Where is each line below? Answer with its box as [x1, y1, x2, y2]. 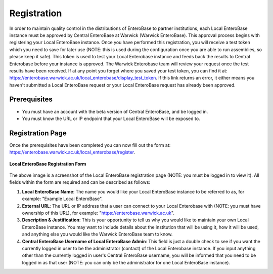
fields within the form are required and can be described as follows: [9, 179, 151, 185]
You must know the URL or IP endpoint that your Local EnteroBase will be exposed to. [22, 115, 200, 122]
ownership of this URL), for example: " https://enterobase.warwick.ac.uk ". [22, 210, 174, 216]
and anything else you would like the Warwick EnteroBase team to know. [22, 231, 173, 238]
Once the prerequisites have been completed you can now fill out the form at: [9, 142, 171, 148]
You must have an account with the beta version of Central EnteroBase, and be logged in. [22, 108, 208, 114]
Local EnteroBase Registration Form [9, 161, 86, 167]
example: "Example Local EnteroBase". [22, 195, 103, 202]
